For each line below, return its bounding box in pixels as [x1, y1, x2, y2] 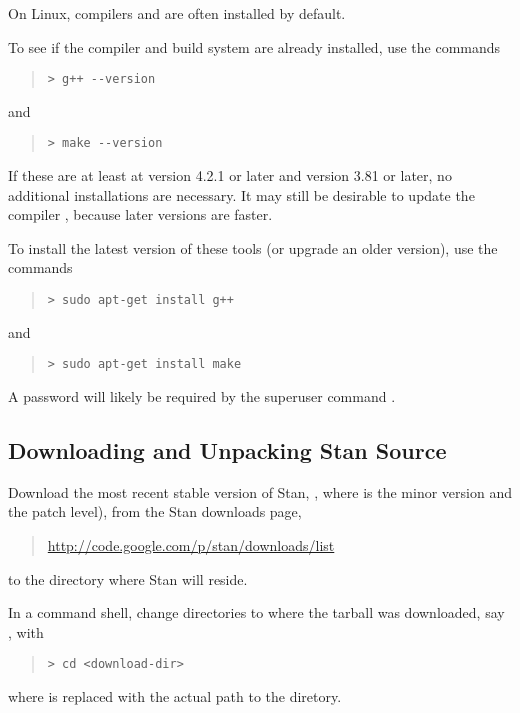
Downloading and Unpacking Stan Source [8, 434, 447, 465]
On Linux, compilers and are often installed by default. [8, 3, 346, 23]
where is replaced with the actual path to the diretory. [8, 685, 342, 706]
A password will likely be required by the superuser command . [8, 385, 396, 406]
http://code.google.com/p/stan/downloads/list [47, 534, 335, 555]
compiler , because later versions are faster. [8, 204, 273, 225]
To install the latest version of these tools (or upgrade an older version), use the [8, 237, 498, 258]
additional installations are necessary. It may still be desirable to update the [8, 184, 475, 205]
